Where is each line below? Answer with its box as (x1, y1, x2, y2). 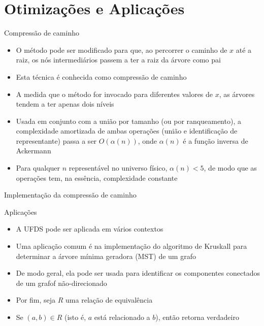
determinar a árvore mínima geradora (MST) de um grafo (16, 250, 196, 261)
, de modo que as (204, 162, 257, 173)
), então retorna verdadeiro (155, 312, 239, 322)
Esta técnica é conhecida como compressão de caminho (16, 71, 187, 82)
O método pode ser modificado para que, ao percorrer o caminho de (16, 44, 227, 55)
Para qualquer (16, 162, 60, 173)
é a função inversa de (183, 135, 248, 146)
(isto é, (64, 312, 86, 322)
